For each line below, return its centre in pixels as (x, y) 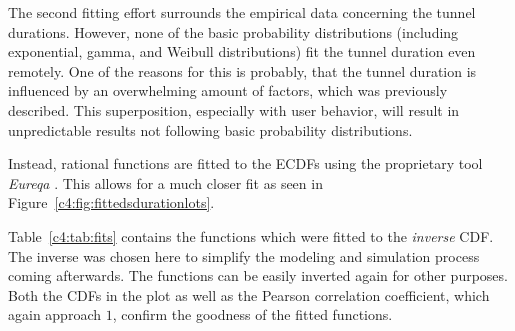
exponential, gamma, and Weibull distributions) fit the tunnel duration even (242, 51)
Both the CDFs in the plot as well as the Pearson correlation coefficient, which (249, 294)
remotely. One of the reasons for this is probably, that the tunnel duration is (242, 70)
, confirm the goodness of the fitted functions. (252, 314)
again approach (55, 314)
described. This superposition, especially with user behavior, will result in (234, 109)
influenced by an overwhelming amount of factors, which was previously (228, 90)
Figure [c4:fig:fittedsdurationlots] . (111, 202)
